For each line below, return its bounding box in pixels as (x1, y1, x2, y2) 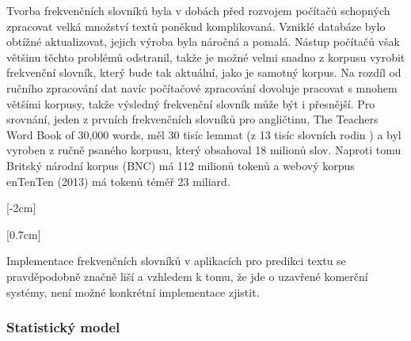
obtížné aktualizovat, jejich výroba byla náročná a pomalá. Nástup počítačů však (6, 33, 400, 50)
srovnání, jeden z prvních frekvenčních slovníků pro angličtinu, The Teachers (6, 111, 379, 127)
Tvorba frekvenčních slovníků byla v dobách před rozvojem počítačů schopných (6, 2, 390, 18)
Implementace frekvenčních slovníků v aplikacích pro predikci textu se (6, 252, 346, 269)
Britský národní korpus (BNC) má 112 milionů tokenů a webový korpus (6, 157, 355, 173)
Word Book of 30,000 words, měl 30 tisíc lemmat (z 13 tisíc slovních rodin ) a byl (6, 126, 401, 142)
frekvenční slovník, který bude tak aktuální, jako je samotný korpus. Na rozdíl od (6, 64, 401, 81)
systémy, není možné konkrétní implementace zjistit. (6, 283, 260, 300)
